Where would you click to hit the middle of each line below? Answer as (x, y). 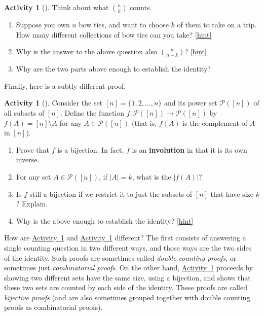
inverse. (28, 160)
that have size (232, 194)
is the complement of (215, 122)
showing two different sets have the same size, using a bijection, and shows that (127, 277)
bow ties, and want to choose (124, 24)
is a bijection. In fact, (91, 149)
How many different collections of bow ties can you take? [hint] (114, 34)
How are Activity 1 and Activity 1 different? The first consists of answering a (125, 238)
